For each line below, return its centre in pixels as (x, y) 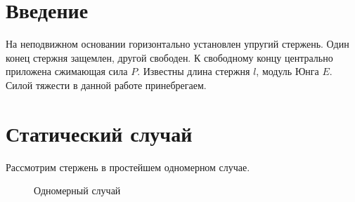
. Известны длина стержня (194, 71)
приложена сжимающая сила (67, 71)
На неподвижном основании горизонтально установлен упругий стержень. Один (177, 44)
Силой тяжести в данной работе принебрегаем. (106, 85)
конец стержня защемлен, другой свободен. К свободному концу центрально (169, 57)
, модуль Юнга (288, 71)
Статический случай (99, 133)
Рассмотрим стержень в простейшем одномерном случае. (128, 167)
